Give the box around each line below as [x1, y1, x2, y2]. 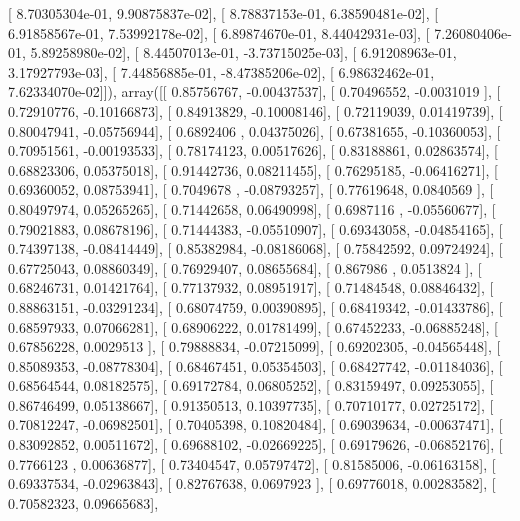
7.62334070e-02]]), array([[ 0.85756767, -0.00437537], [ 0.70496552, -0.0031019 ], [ [8, 81, 501, 102]
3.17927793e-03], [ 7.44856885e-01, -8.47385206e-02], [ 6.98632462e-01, [8, 61, 435, 82]
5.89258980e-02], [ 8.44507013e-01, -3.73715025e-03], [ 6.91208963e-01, [30, 42, 457, 63]
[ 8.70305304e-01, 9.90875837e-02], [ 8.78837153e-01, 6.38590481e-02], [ [8, 3, 439, 23]
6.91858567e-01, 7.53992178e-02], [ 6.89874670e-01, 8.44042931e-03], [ [8, 22, 430, 43]
